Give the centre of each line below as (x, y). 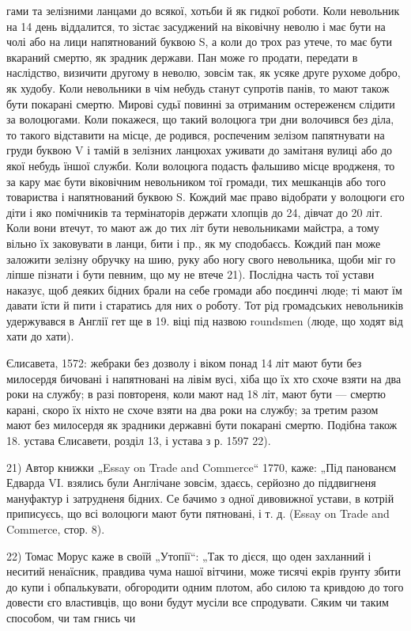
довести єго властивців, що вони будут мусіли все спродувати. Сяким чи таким (198, 602)
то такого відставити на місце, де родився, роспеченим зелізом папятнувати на (196, 134)
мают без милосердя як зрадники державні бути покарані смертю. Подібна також (202, 425)
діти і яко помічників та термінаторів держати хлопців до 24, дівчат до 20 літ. (195, 212)
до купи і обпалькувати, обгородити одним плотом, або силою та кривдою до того (205, 586)
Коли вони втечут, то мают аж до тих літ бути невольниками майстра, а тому (193, 228)
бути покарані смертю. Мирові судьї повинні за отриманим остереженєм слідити (201, 103)
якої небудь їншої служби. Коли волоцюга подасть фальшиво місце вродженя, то (201, 165)
